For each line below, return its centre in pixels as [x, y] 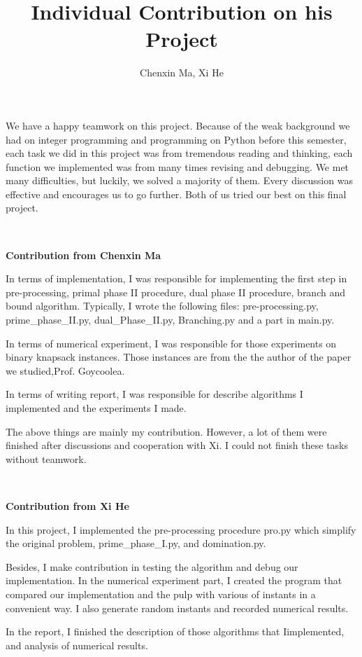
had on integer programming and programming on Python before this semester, [176, 139]
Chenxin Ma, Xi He [182, 72]
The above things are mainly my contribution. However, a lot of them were [166, 431]
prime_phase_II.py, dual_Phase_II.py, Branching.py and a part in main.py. [170, 320]
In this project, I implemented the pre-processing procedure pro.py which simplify [181, 529]
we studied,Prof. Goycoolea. [65, 370]
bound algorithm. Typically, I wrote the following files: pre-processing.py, [162, 306]
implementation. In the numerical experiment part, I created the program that [174, 580]
